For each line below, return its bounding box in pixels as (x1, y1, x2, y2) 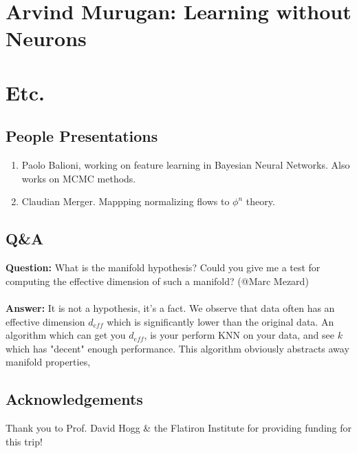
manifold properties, (6, 355, 91, 369)
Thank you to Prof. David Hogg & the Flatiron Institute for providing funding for (6, 421, 352, 435)
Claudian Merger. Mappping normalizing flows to (21, 194, 230, 209)
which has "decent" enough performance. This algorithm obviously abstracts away (6, 341, 349, 355)
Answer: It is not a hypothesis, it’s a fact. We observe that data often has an (6, 300, 335, 315)
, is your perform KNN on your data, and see (144, 328, 335, 342)
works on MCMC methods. (21, 171, 136, 185)
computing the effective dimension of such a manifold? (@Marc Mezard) (6, 273, 309, 288)
